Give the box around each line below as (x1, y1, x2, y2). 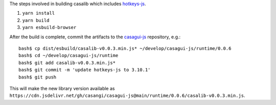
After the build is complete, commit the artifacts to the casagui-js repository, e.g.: (9, 34, 181, 40)
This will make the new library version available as (9, 85, 115, 91)
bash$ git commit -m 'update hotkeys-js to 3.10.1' (18, 67, 151, 73)
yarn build (22, 17, 50, 23)
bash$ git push (18, 74, 57, 80)
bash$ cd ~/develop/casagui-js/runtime (18, 52, 119, 59)
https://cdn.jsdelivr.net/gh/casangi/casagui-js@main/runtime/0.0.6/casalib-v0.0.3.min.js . (9, 92, 245, 99)
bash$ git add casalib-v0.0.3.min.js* (18, 60, 116, 66)
